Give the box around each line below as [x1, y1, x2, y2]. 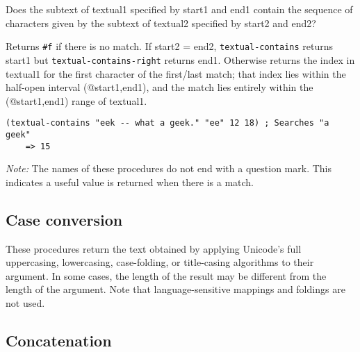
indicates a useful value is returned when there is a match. [6, 174, 254, 189]
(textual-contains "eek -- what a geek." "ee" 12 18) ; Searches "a [6, 118, 329, 128]
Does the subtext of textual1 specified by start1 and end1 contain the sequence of [6, 2, 353, 16]
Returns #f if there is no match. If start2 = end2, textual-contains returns [6, 39, 334, 53]
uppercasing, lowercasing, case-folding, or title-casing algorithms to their [6, 255, 314, 269]
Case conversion [6, 208, 123, 230]
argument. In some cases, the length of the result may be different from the [6, 268, 327, 283]
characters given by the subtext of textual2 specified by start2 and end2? [6, 15, 316, 30]
